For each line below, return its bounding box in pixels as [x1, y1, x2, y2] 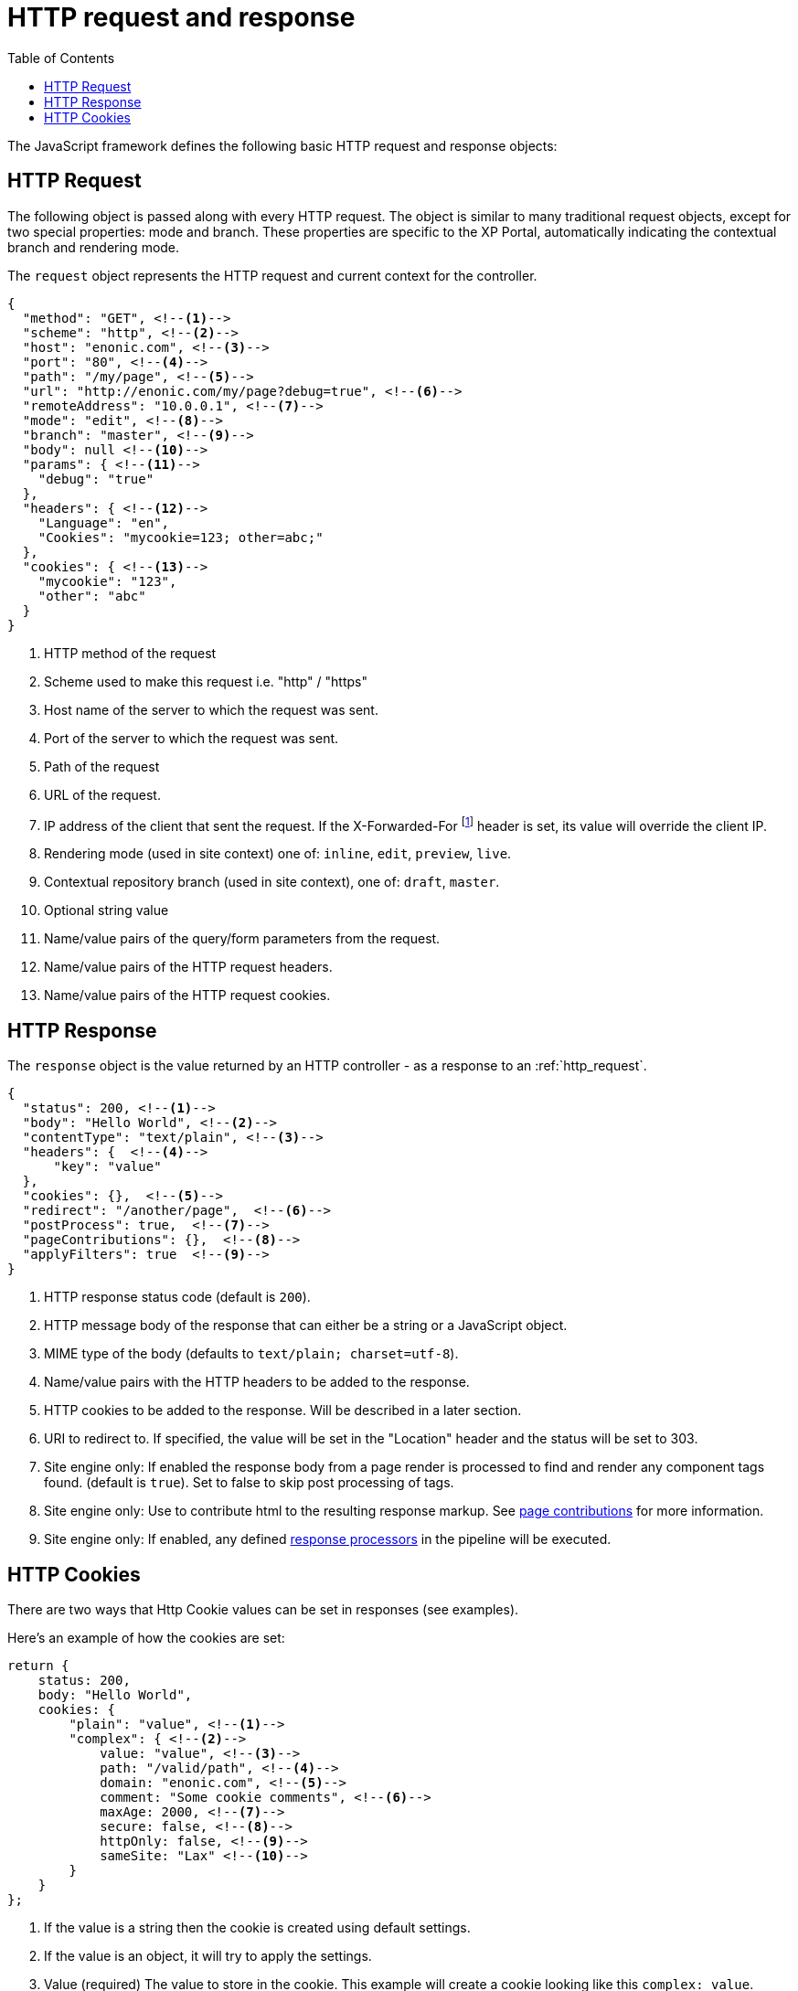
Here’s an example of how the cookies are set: [7, 1629, 285, 1645]
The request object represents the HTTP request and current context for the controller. [7, 267, 537, 283]
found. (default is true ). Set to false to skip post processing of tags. [44, 1475, 454, 1491]
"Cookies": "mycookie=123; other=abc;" [37, 529, 324, 545]
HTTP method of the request [44, 644, 217, 661]
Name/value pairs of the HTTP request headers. [44, 959, 333, 975]
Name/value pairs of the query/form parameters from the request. [44, 931, 441, 947]
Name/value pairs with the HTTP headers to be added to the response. [44, 1374, 470, 1390]
